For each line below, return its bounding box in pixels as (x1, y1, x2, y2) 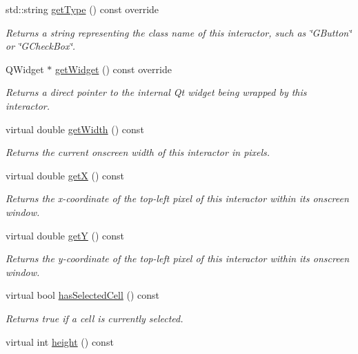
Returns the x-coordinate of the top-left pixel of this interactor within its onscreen (6, 191, 349, 206)
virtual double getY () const (6, 228, 125, 242)
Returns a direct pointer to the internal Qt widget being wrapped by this (6, 85, 307, 99)
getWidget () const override (54, 61, 172, 76)
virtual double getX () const (6, 168, 125, 182)
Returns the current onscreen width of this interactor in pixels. (6, 145, 270, 159)
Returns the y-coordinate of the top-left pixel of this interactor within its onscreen (6, 251, 350, 266)
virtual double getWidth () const (6, 121, 144, 136)
